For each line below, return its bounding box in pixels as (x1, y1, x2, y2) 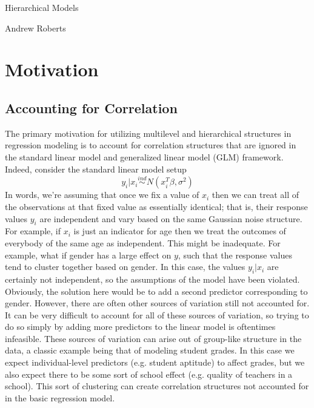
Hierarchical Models (5, 1, 79, 13)
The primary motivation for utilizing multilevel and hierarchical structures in (5, 127, 292, 139)
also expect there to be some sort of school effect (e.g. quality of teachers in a (5, 367, 293, 380)
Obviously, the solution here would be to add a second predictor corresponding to (5, 285, 308, 297)
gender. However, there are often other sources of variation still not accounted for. (5, 297, 310, 309)
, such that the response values (178, 248, 292, 261)
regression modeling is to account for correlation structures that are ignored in (5, 139, 296, 151)
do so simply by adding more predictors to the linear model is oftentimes (5, 320, 276, 333)
